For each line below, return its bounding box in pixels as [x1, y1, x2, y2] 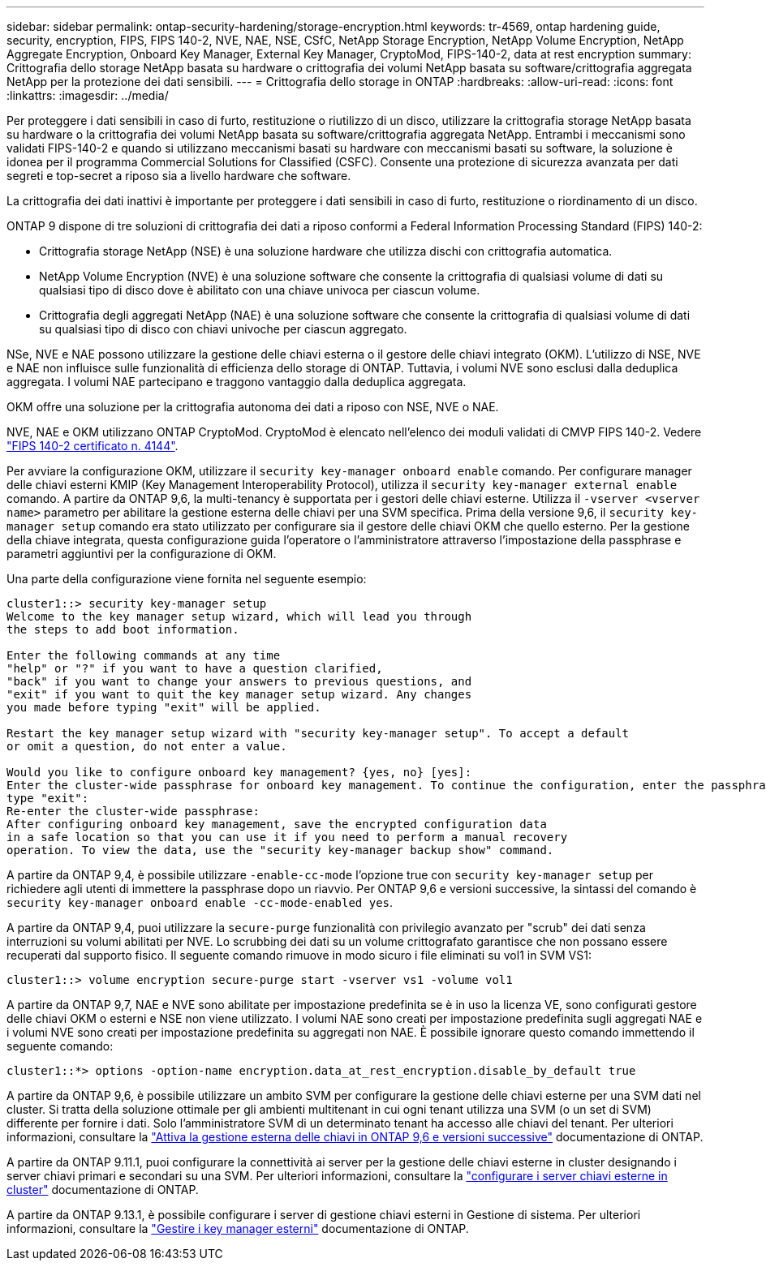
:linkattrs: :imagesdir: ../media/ [6, 88, 169, 102]
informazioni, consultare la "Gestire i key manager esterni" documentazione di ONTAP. [6, 1222, 469, 1235]
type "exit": [6, 792, 89, 805]
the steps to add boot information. [6, 623, 239, 636]
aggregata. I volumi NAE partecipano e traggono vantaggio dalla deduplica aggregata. [6, 375, 467, 389]
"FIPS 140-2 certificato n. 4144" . [6, 439, 179, 453]
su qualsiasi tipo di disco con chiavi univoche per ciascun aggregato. [39, 322, 407, 336]
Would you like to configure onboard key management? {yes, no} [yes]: [6, 766, 472, 779]
